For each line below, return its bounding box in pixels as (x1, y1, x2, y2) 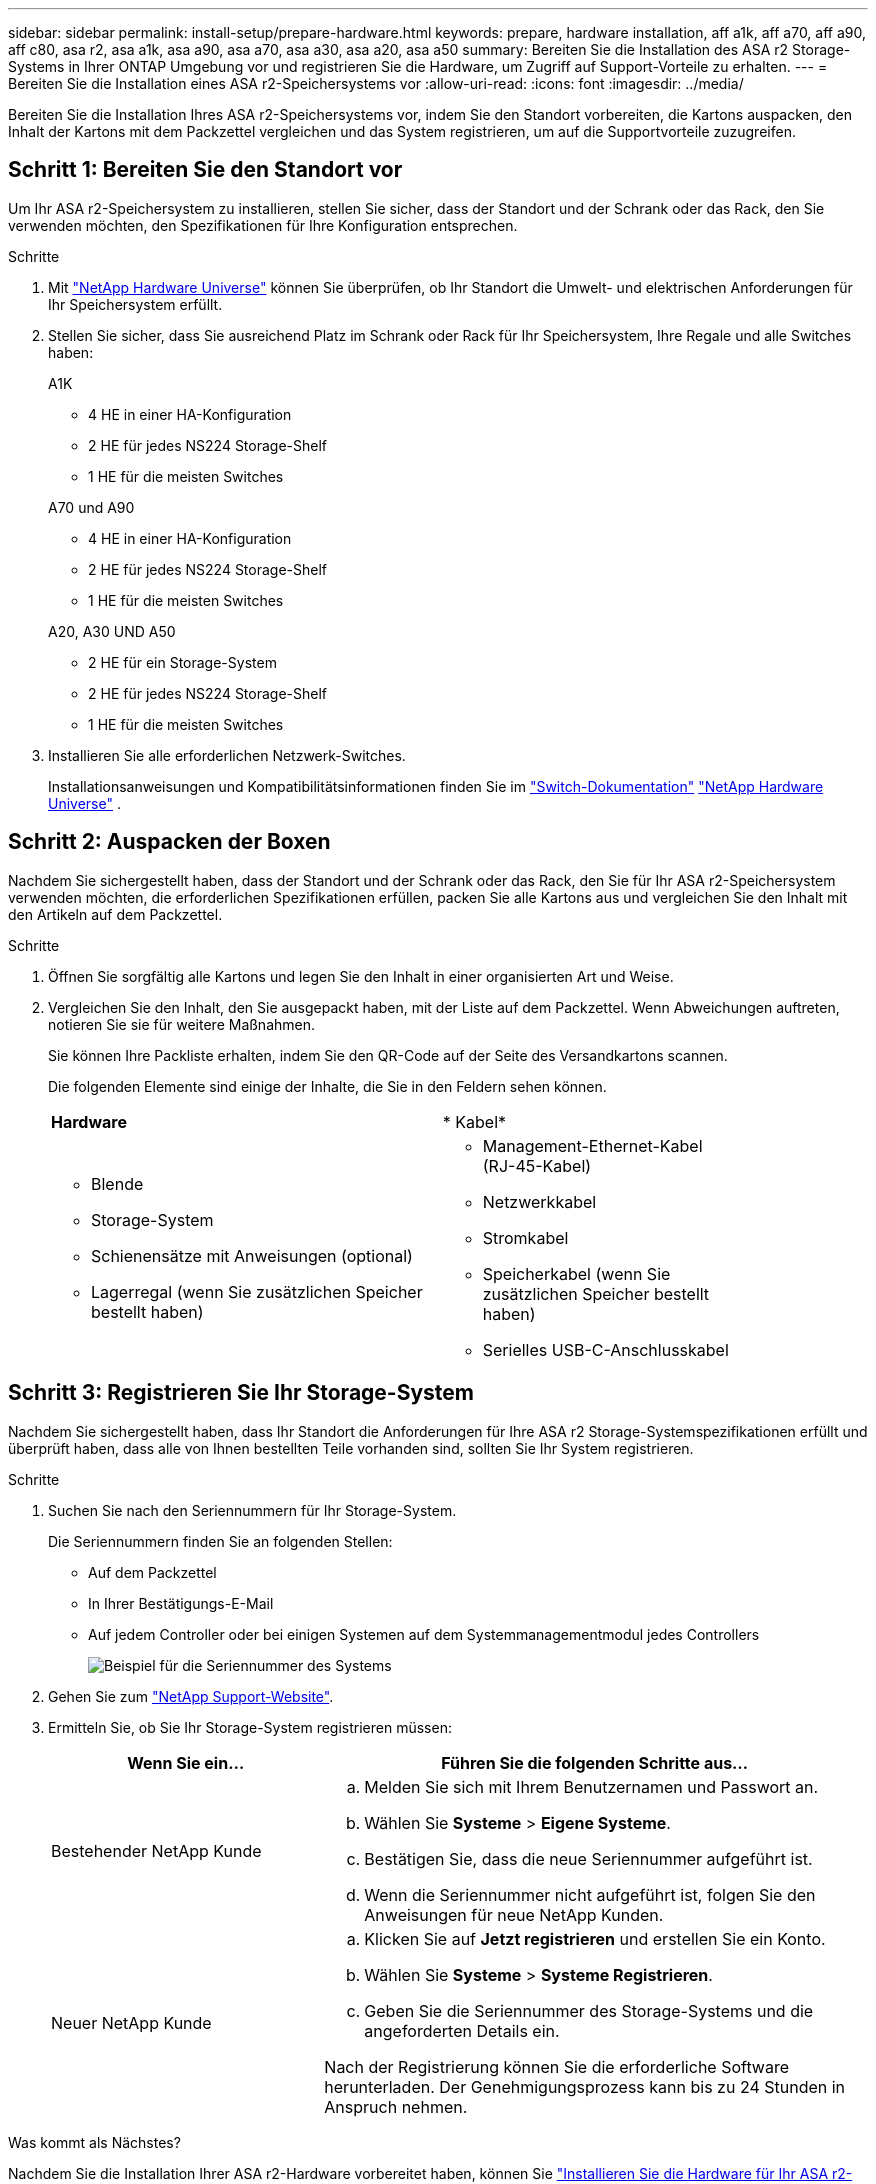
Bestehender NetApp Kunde (51, 1840, 262, 1861)
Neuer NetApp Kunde (51, 2012, 212, 2033)
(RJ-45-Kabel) (482, 1155, 592, 1176)
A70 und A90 (48, 498, 135, 516)
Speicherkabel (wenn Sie (482, 1263, 671, 1284)
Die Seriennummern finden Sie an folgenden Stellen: (48, 1532, 393, 1550)
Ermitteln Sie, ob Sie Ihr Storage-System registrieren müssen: (48, 1718, 452, 1736)
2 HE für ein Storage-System (88, 653, 277, 671)
